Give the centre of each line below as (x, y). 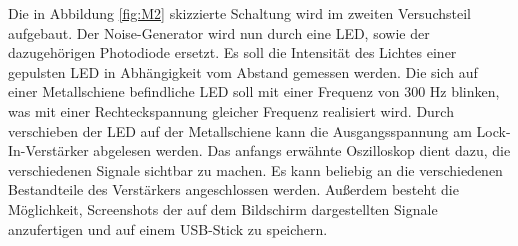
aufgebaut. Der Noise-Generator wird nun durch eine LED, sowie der (219, 32)
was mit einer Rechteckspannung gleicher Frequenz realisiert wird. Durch (231, 110)
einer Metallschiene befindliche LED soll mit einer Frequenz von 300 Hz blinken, (254, 91)
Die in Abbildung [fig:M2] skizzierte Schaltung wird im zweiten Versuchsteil (239, 13)
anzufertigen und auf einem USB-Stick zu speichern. (168, 228)
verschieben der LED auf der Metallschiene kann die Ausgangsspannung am (240, 130)
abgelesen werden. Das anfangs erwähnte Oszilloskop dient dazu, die (302, 150)
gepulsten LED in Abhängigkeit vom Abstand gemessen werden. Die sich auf (243, 71)
